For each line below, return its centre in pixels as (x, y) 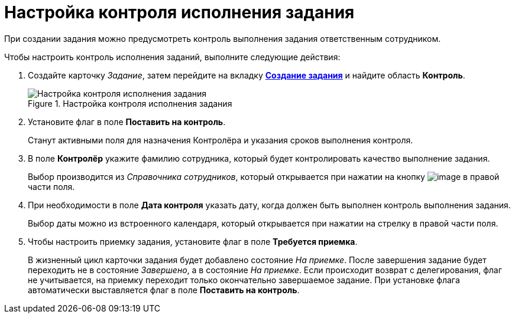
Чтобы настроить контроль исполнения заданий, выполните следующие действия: (172, 57)
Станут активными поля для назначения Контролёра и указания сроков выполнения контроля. (221, 140)
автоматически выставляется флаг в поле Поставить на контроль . (164, 290)
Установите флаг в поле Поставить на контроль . (127, 122)
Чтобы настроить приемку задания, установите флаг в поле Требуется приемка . (193, 241)
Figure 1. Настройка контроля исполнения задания (130, 103)
